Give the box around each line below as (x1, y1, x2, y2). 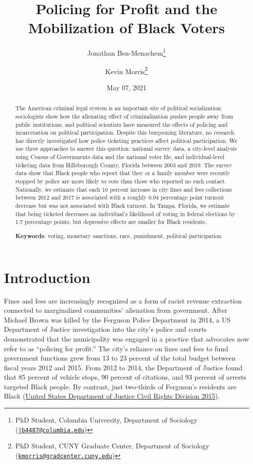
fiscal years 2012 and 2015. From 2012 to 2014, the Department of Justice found (4, 362, 243, 372)
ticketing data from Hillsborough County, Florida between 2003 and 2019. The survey (15, 161, 233, 169)
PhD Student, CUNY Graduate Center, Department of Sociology (15, 441, 210, 451)
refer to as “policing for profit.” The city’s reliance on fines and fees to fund (4, 343, 228, 353)
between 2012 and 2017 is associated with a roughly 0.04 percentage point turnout (15, 193, 224, 202)
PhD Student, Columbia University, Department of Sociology (15, 415, 198, 425)
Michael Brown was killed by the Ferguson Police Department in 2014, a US (4, 314, 231, 324)
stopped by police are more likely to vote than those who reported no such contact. (15, 177, 226, 185)
